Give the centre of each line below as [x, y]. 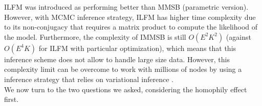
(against [238, 36]
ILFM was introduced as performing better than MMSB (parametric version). [126, 7]
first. [12, 99]
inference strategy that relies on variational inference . [89, 79]
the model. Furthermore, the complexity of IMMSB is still [95, 36]
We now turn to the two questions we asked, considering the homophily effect [126, 89]
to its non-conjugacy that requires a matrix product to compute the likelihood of [131, 27]
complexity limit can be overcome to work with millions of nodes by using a [123, 69]
